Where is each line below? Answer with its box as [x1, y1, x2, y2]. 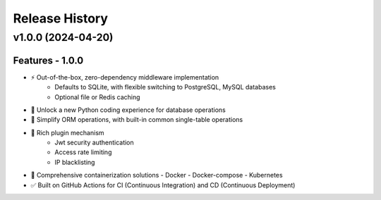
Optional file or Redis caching [54, 92, 140, 101]
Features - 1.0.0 [13, 54, 84, 66]
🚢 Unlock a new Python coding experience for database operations [30, 106, 226, 114]
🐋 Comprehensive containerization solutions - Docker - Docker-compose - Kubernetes [30, 171, 283, 180]
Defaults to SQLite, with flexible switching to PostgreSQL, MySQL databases [54, 83, 277, 92]
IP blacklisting [54, 158, 95, 166]
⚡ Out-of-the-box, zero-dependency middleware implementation [30, 73, 219, 81]
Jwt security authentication [54, 138, 134, 147]
